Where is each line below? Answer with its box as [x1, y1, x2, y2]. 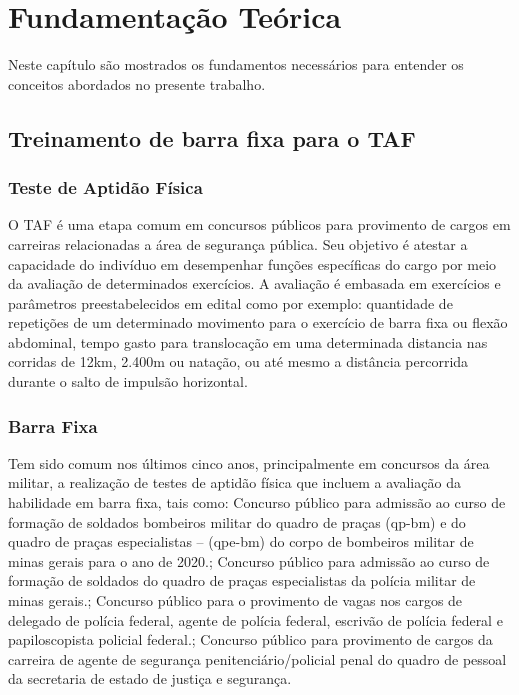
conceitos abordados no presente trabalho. [8, 73, 266, 94]
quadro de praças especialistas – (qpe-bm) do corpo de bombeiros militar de [8, 531, 474, 552]
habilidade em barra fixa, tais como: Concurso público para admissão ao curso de [8, 492, 506, 513]
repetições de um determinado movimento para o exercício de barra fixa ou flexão [8, 312, 508, 333]
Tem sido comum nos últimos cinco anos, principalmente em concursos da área [8, 452, 490, 473]
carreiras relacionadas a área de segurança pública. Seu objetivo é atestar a [8, 233, 468, 254]
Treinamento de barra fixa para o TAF [8, 122, 416, 153]
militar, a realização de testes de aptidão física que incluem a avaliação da [8, 472, 461, 493]
